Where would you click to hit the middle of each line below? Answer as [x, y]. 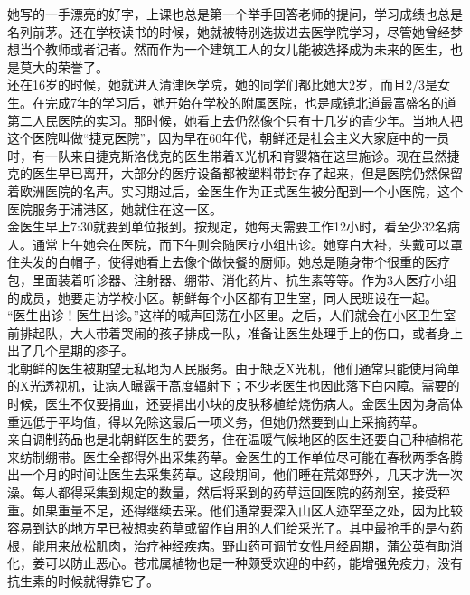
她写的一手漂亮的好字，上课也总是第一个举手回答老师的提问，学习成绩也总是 [235, 14]
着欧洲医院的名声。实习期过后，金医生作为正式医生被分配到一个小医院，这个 [235, 190]
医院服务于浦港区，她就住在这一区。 [115, 208]
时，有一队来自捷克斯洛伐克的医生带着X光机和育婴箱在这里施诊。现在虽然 [227, 155]
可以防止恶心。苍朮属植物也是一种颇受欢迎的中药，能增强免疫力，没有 [254, 563]
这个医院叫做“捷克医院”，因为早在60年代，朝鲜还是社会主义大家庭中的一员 [229, 138]
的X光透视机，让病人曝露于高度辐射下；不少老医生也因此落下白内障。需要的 [234, 386]
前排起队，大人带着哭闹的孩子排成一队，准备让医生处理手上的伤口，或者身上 [235, 332]
